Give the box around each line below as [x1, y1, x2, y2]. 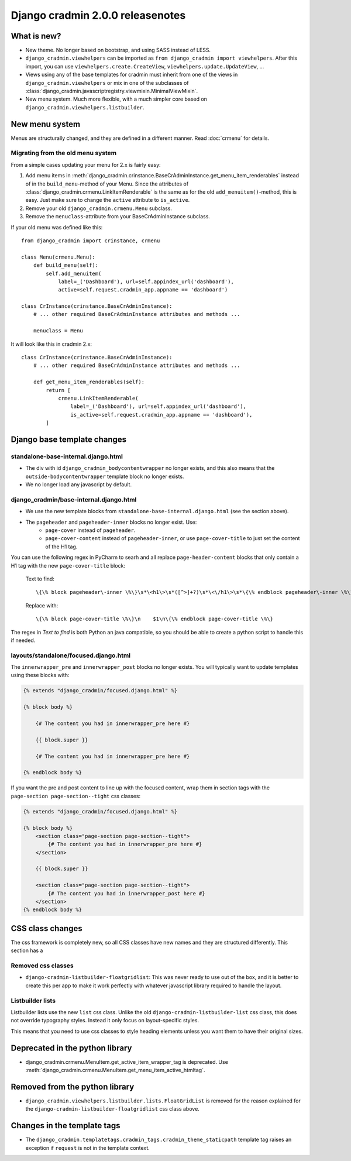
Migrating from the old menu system [11, 149, 117, 157]
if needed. [11, 637, 36, 644]
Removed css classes [11, 961, 74, 970]
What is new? [11, 31, 61, 41]
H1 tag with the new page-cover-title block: [11, 562, 126, 569]
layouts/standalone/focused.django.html [11, 651, 131, 659]
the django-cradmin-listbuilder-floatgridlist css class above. [25, 1105, 200, 1112]
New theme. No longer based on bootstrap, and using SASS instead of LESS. [25, 47, 211, 54]
